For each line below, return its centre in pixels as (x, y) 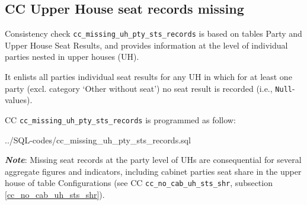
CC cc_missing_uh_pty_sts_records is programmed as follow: (120, 119)
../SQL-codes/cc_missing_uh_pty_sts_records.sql (98, 140)
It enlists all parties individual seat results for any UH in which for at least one (148, 77)
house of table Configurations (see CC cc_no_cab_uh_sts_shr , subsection (139, 183)
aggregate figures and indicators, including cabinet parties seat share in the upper (153, 171)
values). (19, 100)
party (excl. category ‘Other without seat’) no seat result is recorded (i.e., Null (148, 88)
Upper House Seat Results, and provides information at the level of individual (146, 45)
